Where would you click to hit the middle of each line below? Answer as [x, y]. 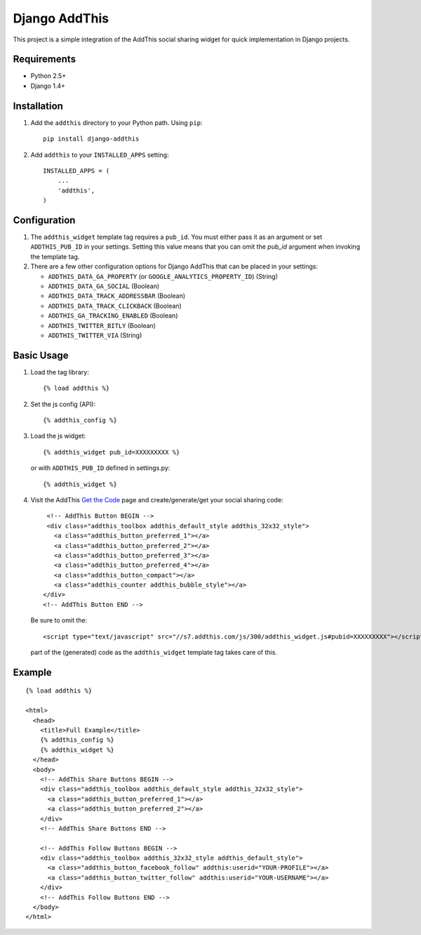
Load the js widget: [58, 436]
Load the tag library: [60, 372]
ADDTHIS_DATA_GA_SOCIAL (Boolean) [104, 286]
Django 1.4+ [48, 86]
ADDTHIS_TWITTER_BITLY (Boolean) [102, 325]
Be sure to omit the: [59, 620]
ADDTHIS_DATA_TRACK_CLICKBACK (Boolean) [115, 306]
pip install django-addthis [91, 139]
